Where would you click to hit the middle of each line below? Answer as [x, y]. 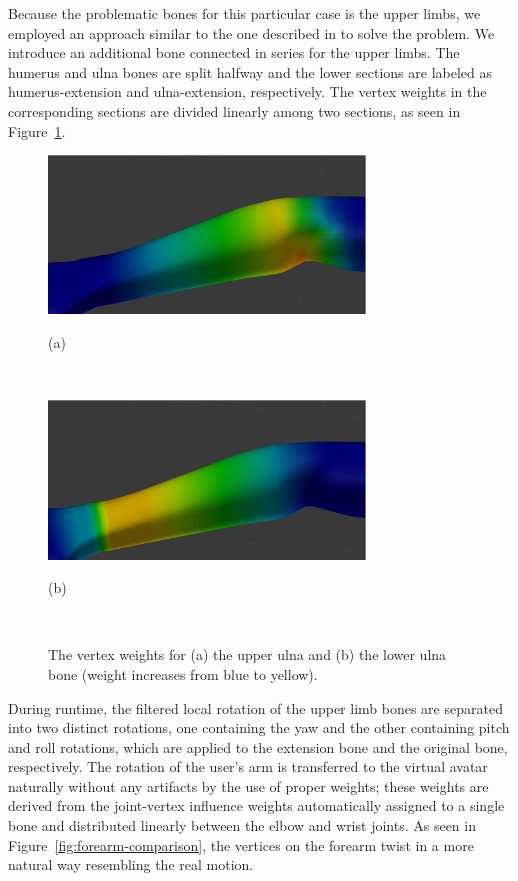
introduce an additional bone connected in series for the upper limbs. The [234, 52]
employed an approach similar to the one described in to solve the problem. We [251, 32]
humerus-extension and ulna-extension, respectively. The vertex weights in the [247, 91]
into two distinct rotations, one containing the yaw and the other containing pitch [259, 727]
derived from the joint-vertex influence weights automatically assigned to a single [256, 805]
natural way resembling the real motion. [131, 864]
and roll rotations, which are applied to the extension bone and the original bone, [258, 746]
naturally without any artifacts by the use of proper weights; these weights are [248, 785]
